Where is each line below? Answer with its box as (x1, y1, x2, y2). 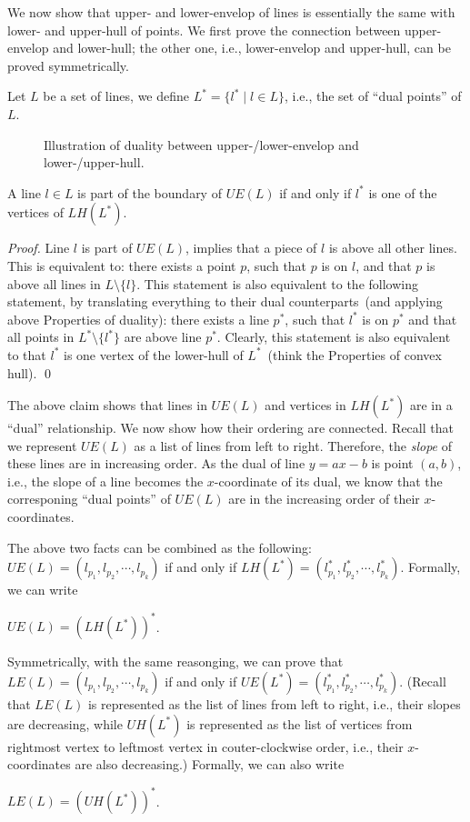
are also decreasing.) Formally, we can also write (75, 755, 345, 774)
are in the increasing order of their (228, 489, 420, 508)
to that (7, 345, 46, 364)
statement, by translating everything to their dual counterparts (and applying (7, 292, 443, 311)
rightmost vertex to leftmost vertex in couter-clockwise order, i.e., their (7, 737, 404, 756)
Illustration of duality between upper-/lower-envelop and (44, 135, 359, 154)
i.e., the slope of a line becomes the (7, 471, 204, 490)
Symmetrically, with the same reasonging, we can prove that (7, 652, 344, 671)
